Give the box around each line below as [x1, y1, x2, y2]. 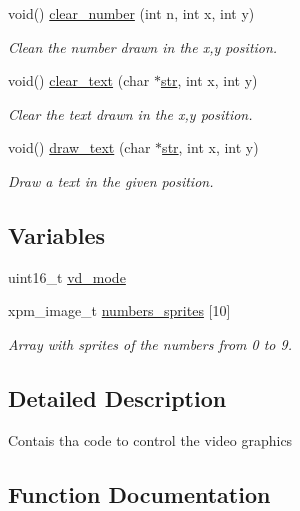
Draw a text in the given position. [8, 170, 214, 191]
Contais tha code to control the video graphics [8, 429, 293, 450]
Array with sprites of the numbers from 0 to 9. [8, 333, 292, 354]
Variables [8, 219, 106, 250]
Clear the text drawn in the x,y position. [8, 103, 253, 124]
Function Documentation [8, 478, 271, 509]
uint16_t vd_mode [8, 266, 126, 287]
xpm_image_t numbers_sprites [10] [8, 300, 231, 321]
